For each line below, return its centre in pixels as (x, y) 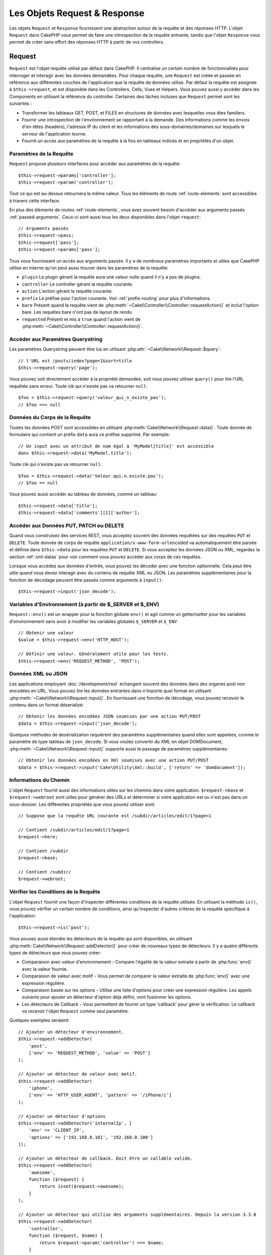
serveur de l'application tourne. (54, 134)
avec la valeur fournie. (45, 969)
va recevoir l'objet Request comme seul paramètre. (75, 1011)
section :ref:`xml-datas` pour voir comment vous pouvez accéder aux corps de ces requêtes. (105, 557)
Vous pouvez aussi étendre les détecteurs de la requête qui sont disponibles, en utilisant (101, 939)
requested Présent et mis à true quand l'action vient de (81, 319)
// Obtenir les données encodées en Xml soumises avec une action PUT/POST (113, 760)
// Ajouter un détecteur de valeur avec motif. (78, 1074)
